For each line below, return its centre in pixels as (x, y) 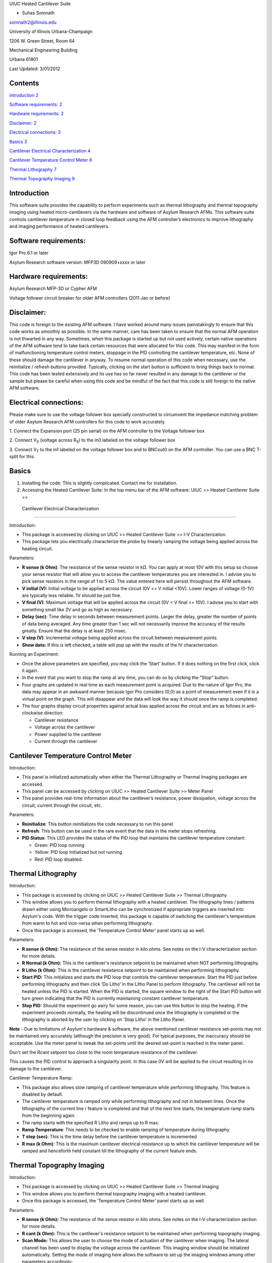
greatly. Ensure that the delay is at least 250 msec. (74, 631)
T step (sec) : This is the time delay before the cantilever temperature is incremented (110, 1137)
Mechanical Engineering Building (43, 50)
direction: (54, 713)
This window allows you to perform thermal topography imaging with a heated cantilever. (114, 1194)
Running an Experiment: (34, 654)
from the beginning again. (49, 1115)
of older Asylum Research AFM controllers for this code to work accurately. (87, 421)
